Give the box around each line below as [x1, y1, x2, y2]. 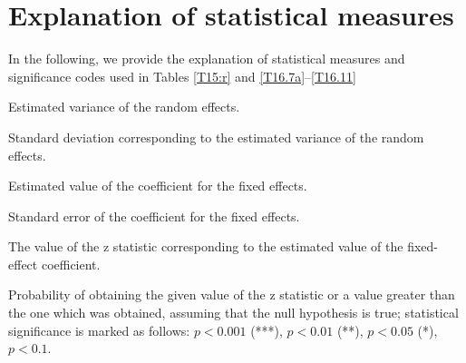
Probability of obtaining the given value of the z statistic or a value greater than [8, 285, 455, 304]
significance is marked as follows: [8, 320, 190, 339]
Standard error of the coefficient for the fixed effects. [8, 206, 300, 225]
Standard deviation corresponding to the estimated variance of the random [8, 127, 424, 146]
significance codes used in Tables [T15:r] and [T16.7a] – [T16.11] [8, 66, 356, 85]
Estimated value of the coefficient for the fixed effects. [8, 176, 307, 195]
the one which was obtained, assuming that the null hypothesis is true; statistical [8, 303, 459, 322]
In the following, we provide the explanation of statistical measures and [8, 49, 405, 68]
